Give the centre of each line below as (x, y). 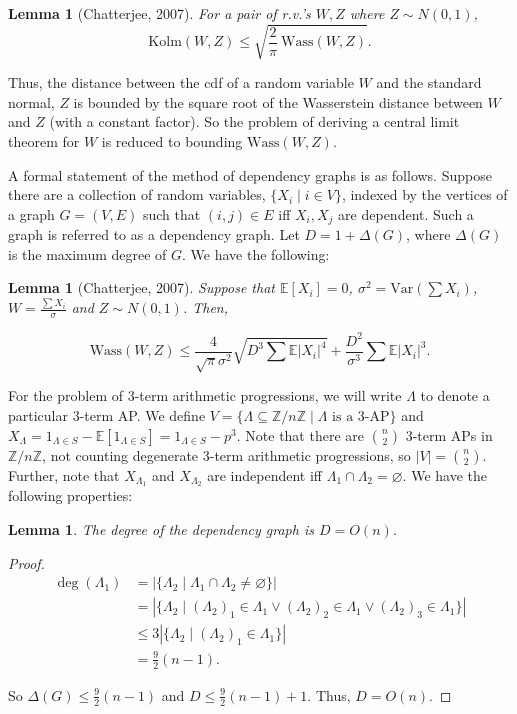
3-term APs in (449, 434)
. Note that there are (300, 434)
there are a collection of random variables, (137, 194)
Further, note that (64, 474)
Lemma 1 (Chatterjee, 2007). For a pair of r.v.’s (159, 13)
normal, (31, 101)
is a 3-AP (361, 417)
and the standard (429, 82)
